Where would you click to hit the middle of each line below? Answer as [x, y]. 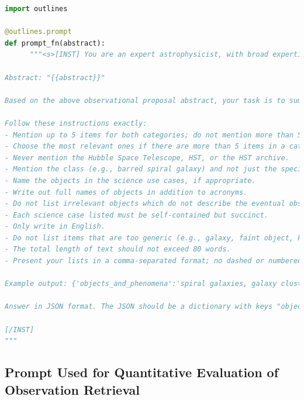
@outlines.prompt [38, 32]
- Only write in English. [55, 227]
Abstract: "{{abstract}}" [55, 77]
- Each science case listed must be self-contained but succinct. [137, 215]
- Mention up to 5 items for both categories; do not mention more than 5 [153, 135]
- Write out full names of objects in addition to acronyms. [126, 192]
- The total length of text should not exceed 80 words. [118, 249]
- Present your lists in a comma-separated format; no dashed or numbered [153, 261]
